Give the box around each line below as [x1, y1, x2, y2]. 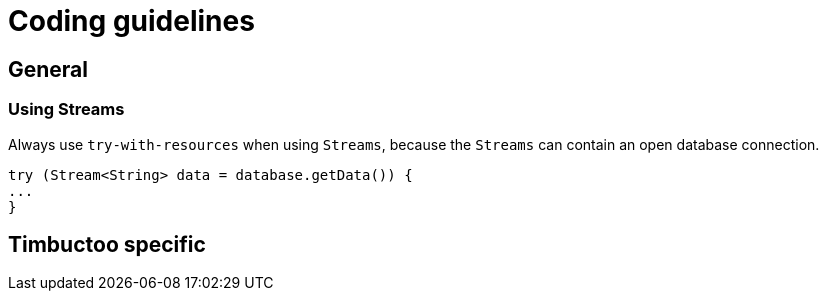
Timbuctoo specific [8, 231, 206, 257]
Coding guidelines [8, 4, 255, 38]
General [8, 56, 89, 82]
